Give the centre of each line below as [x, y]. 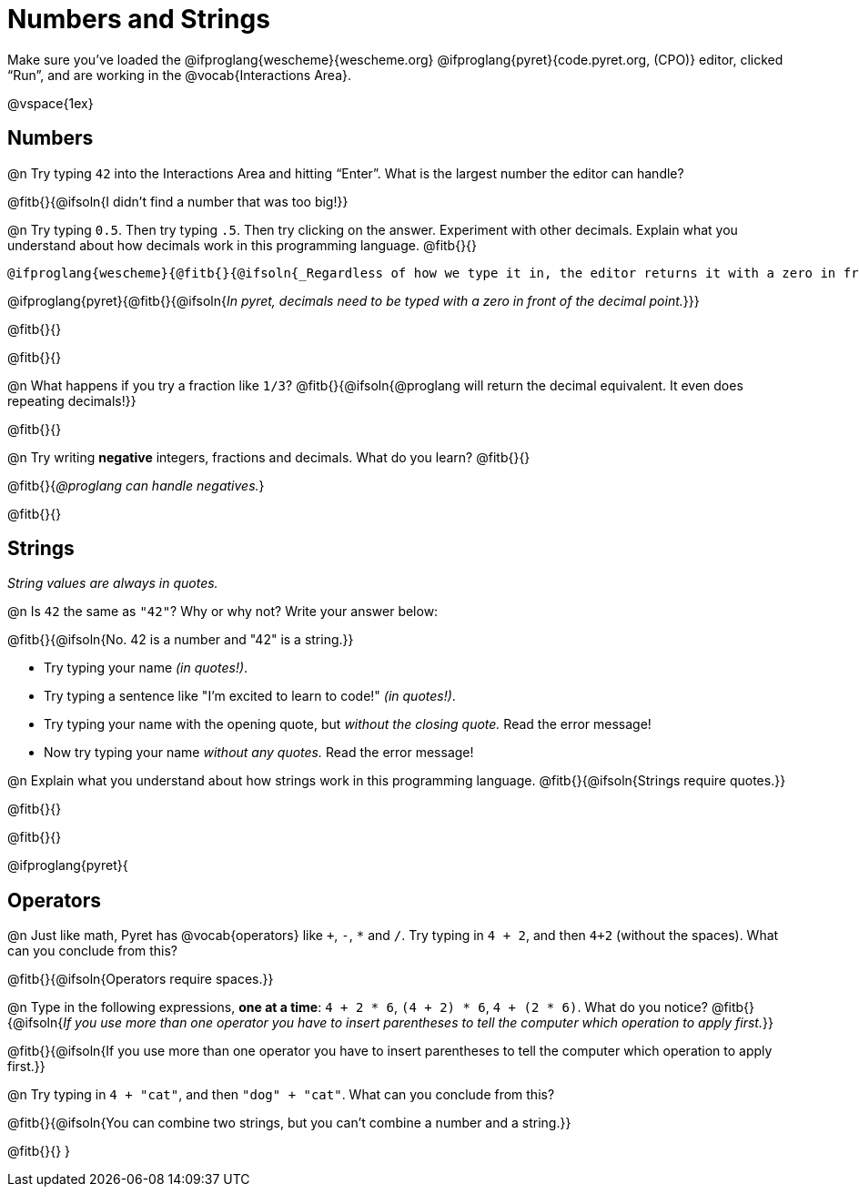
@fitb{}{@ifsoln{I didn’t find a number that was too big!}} [178, 201]
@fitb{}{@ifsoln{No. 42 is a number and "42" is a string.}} [181, 640]
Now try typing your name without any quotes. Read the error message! [259, 753]
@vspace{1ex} [51, 103]
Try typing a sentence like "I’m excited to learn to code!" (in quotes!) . [250, 696]
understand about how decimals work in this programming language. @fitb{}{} [243, 245]
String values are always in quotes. [113, 583]
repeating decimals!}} [72, 400]
